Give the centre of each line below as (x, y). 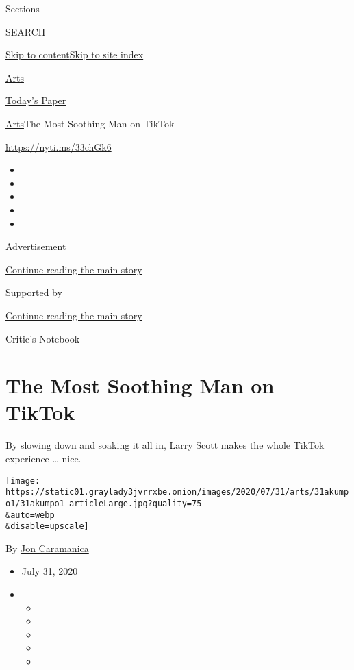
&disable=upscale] (47, 526)
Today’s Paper (36, 100)
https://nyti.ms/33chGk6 (59, 146)
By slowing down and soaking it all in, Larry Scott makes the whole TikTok (165, 445)
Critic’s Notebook (43, 338)
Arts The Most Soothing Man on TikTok (90, 123)
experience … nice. (43, 458)
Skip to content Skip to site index (75, 54)
